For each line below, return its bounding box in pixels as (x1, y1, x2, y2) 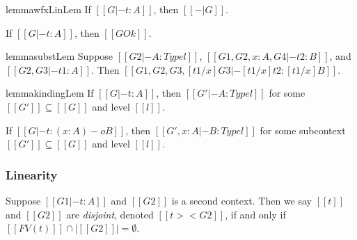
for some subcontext (260, 122, 346, 137)
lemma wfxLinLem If (6, 2, 91, 16)
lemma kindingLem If (6, 86, 94, 100)
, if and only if (225, 207, 286, 221)
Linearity (6, 166, 58, 183)
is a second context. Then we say (171, 193, 312, 207)
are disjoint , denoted (66, 207, 154, 221)
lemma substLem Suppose (6, 49, 113, 63)
